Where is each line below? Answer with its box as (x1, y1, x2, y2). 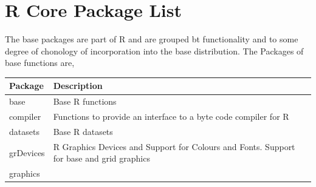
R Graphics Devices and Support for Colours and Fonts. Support (53, 140, 295, 153)
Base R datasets (53, 125, 113, 137)
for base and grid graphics (53, 152, 150, 165)
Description (53, 79, 103, 92)
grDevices (9, 146, 45, 159)
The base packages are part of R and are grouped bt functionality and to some (5, 33, 298, 45)
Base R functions (53, 95, 117, 108)
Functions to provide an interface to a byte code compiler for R (53, 110, 289, 123)
